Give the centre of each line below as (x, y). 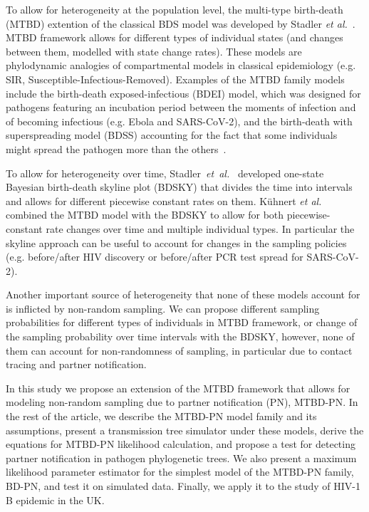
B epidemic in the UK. (55, 500)
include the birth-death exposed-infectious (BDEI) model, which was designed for (183, 93)
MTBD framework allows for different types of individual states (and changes (175, 37)
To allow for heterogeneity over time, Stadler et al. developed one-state (165, 173)
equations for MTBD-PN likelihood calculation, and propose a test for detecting (181, 444)
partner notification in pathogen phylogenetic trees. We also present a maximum (181, 458)
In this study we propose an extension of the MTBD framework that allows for (178, 388)
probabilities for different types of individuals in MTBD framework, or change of (182, 322)
